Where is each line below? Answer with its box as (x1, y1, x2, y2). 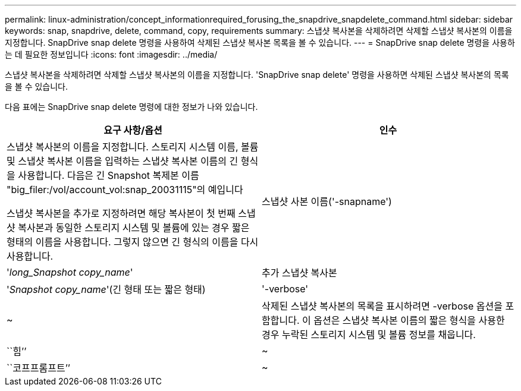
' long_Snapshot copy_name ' (7, 266, 133, 278)
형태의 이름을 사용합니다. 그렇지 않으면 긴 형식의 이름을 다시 (7, 236, 259, 248)
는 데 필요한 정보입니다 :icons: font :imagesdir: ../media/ (5, 49, 218, 59)
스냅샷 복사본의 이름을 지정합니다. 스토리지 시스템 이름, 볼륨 (7, 141, 259, 153)
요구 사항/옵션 (103, 124, 162, 136)
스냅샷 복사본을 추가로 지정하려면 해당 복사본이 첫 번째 (7, 207, 236, 219)
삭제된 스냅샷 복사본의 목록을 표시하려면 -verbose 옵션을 (262, 300, 503, 312)
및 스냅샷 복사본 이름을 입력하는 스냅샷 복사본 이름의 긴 (7, 155, 238, 167)
